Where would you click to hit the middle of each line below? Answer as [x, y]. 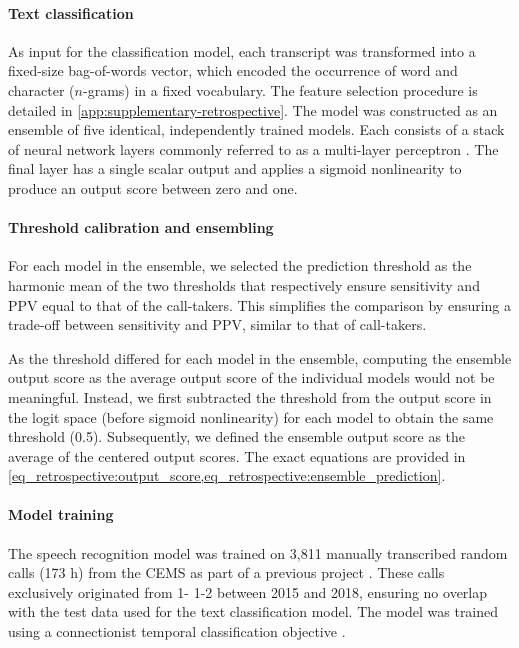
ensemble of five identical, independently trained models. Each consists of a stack [256, 129]
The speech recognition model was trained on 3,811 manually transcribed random [258, 552]
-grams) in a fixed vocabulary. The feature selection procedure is [280, 89]
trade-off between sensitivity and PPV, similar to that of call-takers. [217, 324]
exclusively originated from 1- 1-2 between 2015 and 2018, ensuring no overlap [248, 591]
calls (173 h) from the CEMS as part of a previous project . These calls [226, 572]
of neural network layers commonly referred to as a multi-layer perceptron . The [253, 148]
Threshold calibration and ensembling [141, 227]
